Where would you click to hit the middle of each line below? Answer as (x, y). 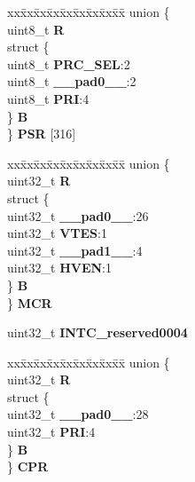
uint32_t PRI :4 (51, 432)
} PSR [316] (42, 134)
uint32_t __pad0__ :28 (78, 414)
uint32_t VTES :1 (57, 233)
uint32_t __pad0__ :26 (78, 215)
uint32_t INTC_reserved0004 (97, 332)
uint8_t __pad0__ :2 (72, 81)
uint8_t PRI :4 (48, 98)
